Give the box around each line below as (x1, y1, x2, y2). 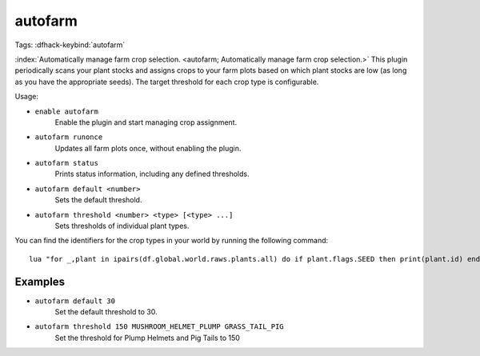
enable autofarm (34, 106, 99, 116)
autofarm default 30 (34, 296, 116, 306)
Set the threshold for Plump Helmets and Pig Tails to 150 (54, 333, 240, 342)
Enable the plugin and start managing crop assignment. (54, 117, 238, 127)
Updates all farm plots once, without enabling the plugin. (54, 143, 242, 153)
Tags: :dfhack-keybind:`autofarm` (14, 40, 126, 50)
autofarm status (34, 158, 99, 168)
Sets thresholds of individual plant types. (54, 221, 190, 231)
